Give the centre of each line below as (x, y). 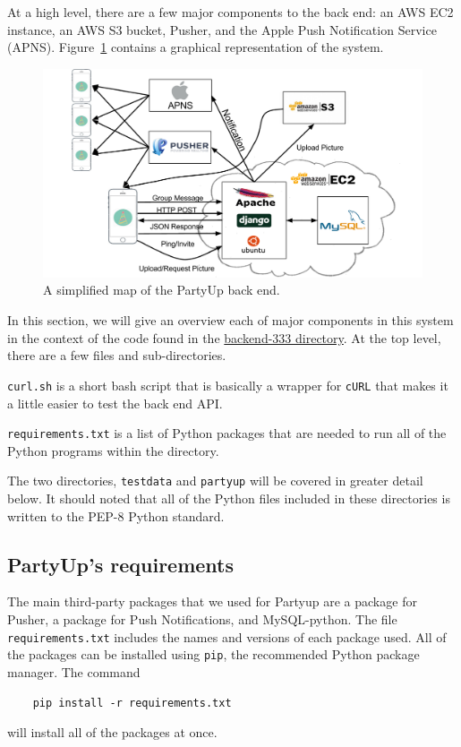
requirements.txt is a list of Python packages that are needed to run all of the (227, 433)
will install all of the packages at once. (112, 732)
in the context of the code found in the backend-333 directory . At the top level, (224, 337)
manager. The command (74, 671)
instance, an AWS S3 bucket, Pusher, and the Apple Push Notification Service (222, 29)
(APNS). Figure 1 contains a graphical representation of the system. (196, 47)
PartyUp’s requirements (121, 564)
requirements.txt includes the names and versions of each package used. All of (227, 636)
